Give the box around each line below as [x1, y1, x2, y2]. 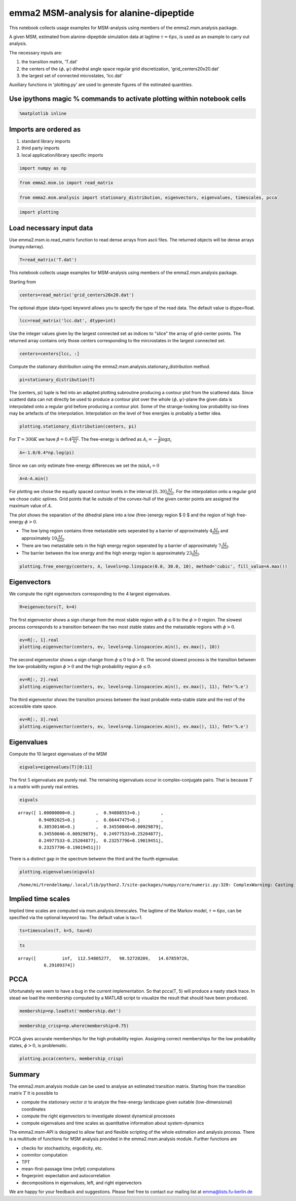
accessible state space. [9, 703, 57, 709]
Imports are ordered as [9, 125, 81, 134]
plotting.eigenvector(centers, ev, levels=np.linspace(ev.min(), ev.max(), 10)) [19, 644, 220, 650]
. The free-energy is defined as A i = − [78, 436, 158, 443]
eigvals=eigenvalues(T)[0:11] [19, 764, 93, 770]
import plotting [19, 209, 59, 215]
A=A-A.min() [19, 476, 49, 482]
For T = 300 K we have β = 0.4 [9, 436, 72, 442]
